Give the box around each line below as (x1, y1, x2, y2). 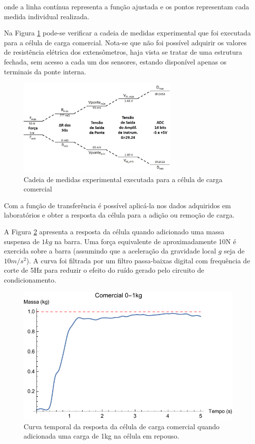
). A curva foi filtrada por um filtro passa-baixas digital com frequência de (26, 255, 250, 265)
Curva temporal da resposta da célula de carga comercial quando (24, 421, 220, 431)
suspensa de (4, 236, 40, 246)
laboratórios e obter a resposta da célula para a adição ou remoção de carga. (4, 210, 235, 220)
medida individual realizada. (4, 11, 90, 21)
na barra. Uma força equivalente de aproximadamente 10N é (54, 236, 236, 246)
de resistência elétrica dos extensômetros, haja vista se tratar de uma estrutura (4, 47, 242, 57)
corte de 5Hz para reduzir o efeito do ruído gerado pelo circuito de (4, 265, 204, 275)
